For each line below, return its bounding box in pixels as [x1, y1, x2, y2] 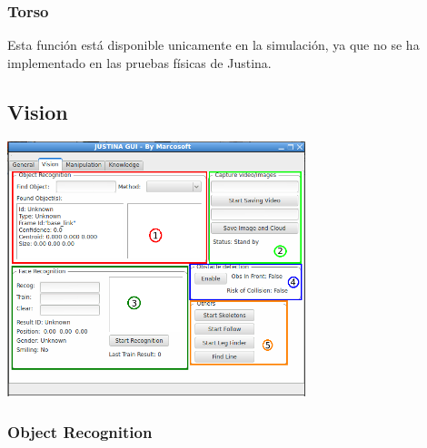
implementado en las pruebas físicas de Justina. [7, 53, 272, 72]
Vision [7, 97, 68, 125]
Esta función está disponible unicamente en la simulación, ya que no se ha [7, 35, 420, 54]
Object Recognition [7, 421, 153, 443]
